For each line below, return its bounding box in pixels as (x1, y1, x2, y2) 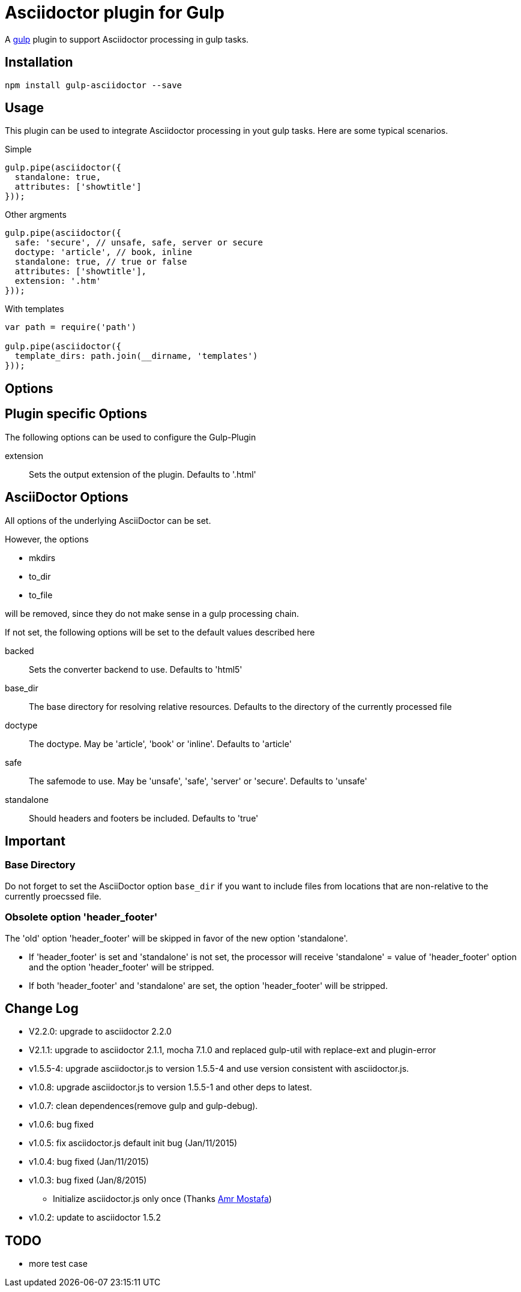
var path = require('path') (5, 322, 137, 332)
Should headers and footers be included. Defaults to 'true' (29, 813, 259, 823)
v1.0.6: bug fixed (29, 1119, 94, 1130)
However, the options (5, 533, 89, 544)
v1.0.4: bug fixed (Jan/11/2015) (29, 1156, 149, 1167)
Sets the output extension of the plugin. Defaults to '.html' (29, 469, 256, 479)
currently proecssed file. (5, 891, 101, 901)
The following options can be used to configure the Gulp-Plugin (5, 431, 256, 442)
